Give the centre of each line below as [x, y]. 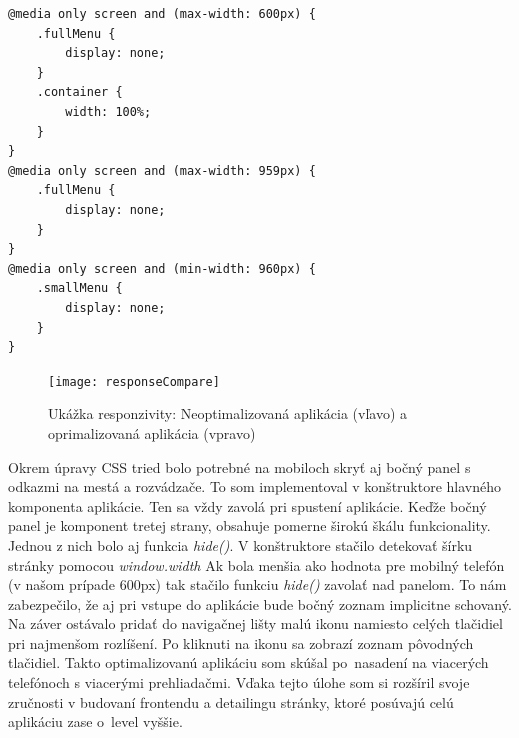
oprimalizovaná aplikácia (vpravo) [152, 432]
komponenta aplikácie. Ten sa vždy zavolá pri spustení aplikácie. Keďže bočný [247, 505]
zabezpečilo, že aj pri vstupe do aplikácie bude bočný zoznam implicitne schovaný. [260, 603]
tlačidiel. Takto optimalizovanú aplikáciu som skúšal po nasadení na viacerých [248, 662]
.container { [79, 92]
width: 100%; [108, 111]
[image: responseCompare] [134, 381]
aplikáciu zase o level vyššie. [95, 721]
